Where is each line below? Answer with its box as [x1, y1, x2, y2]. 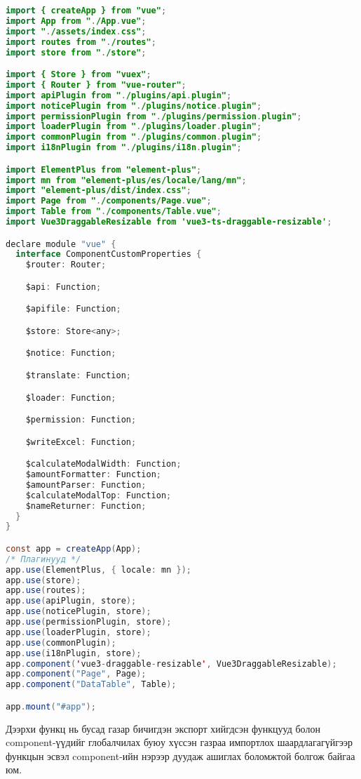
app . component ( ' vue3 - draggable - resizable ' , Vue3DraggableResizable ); [6, 658, 337, 669]
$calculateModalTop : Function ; [25, 490, 172, 500]
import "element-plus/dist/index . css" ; [6, 185, 191, 196]
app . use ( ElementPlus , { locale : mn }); [6, 564, 191, 575]
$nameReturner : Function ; [25, 500, 147, 511]
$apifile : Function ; [25, 304, 121, 314]
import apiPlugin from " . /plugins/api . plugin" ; [6, 90, 232, 100]
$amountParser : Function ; [25, 479, 147, 490]
